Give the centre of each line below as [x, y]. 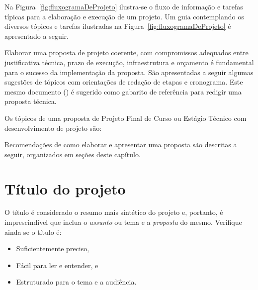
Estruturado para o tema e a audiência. [76, 282]
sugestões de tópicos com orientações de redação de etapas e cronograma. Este [124, 82]
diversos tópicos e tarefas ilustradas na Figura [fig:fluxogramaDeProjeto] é [118, 26]
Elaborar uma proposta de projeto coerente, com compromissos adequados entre [127, 52]
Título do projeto [65, 188]
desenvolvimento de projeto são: [53, 128]
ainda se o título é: [33, 232]
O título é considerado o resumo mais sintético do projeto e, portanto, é [114, 212]
